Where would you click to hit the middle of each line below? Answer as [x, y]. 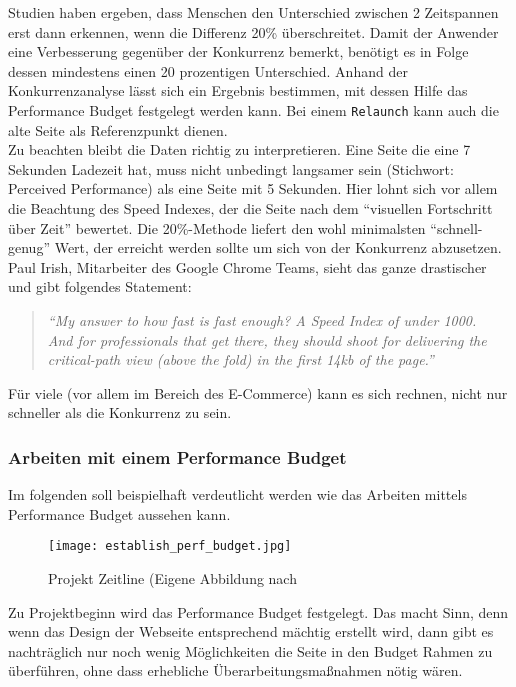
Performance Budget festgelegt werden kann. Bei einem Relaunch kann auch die [253, 109]
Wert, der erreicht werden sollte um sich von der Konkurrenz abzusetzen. [278, 247]
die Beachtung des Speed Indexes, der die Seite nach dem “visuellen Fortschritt [250, 208]
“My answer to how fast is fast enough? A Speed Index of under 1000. [262, 319]
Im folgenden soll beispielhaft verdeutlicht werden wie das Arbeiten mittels [237, 494]
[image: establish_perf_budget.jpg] [170, 546]
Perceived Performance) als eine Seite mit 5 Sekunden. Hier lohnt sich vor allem [253, 188]
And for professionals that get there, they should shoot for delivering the [267, 339]
